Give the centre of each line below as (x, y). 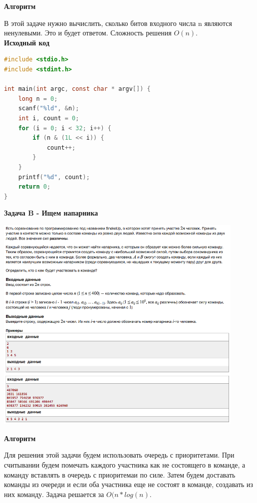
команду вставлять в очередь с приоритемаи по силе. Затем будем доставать (120, 474)
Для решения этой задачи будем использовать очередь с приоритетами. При (119, 455)
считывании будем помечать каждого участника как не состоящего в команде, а (125, 464)
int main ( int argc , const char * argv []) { (77, 89)
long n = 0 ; (38, 99)
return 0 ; (34, 187)
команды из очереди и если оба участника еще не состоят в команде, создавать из (129, 484)
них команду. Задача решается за (54, 494)
